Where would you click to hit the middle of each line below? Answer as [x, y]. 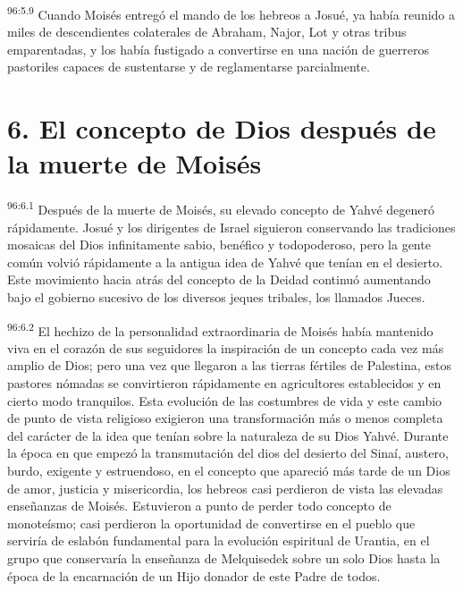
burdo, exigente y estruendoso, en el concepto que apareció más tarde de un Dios [229, 470]
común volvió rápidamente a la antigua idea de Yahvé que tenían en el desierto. [225, 262]
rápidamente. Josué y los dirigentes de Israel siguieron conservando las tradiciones [231, 227]
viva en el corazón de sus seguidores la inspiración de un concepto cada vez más [226, 347]
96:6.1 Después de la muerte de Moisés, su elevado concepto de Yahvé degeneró [221, 208]
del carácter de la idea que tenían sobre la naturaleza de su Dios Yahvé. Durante [228, 435]
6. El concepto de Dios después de [222, 128]
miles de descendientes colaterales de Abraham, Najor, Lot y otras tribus [207, 32]
